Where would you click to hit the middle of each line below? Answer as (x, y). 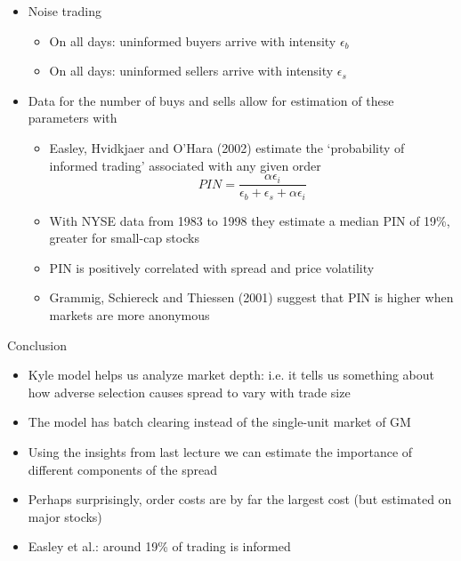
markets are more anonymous (129, 315)
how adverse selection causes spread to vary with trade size (189, 392)
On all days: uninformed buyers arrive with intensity (193, 40)
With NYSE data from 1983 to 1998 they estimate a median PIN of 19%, (250, 220)
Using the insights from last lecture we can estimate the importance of (220, 452)
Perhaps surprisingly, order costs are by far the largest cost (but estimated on (240, 499)
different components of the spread (122, 469)
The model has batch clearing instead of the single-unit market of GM (219, 422)
